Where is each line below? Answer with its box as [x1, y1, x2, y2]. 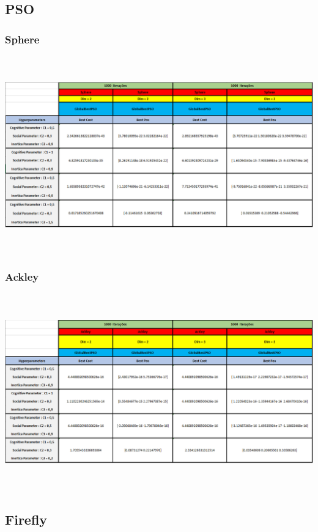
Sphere [5, 31, 40, 46]
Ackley [5, 268, 39, 284]
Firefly [5, 510, 48, 529]
